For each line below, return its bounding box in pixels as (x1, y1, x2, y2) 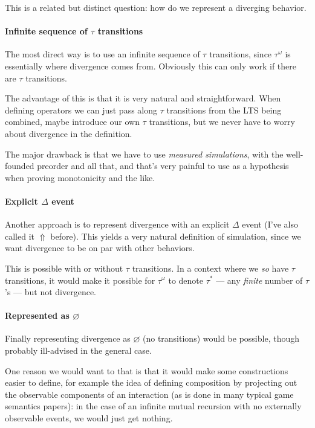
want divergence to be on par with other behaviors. (5, 241, 195, 254)
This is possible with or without (5, 261, 123, 274)
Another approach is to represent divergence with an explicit (5, 218, 230, 231)
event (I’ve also (242, 218, 298, 231)
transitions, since (209, 48, 272, 60)
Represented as (5, 309, 70, 322)
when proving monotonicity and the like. (5, 171, 155, 184)
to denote (168, 273, 204, 286)
